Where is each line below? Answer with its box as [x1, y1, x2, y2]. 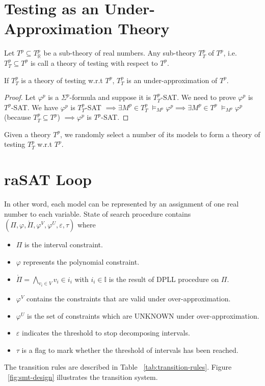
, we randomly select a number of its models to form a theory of [60, 128, 260, 139]
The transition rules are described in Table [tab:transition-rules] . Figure [4, 362, 232, 372]
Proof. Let [4, 92, 36, 102]
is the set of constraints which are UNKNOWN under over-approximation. [27, 310, 259, 321]
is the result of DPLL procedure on [109, 273, 219, 284]
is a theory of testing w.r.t [21, 74, 103, 85]
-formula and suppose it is [69, 92, 151, 102]
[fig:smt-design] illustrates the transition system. [8, 371, 158, 382]
